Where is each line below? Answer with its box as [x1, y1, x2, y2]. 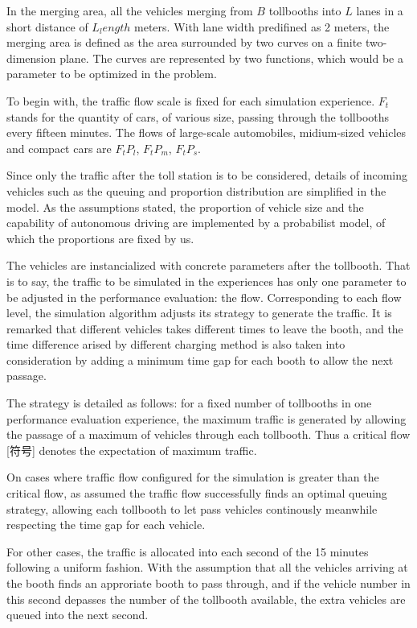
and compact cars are [6, 139, 112, 156]
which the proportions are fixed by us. [6, 229, 194, 246]
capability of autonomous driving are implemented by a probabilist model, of [6, 214, 386, 231]
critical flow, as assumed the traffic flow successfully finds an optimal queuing [6, 485, 387, 502]
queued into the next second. [6, 606, 149, 623]
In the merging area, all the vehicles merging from [6, 2, 253, 19]
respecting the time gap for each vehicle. [6, 516, 206, 533]
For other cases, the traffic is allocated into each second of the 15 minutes [6, 543, 369, 560]
